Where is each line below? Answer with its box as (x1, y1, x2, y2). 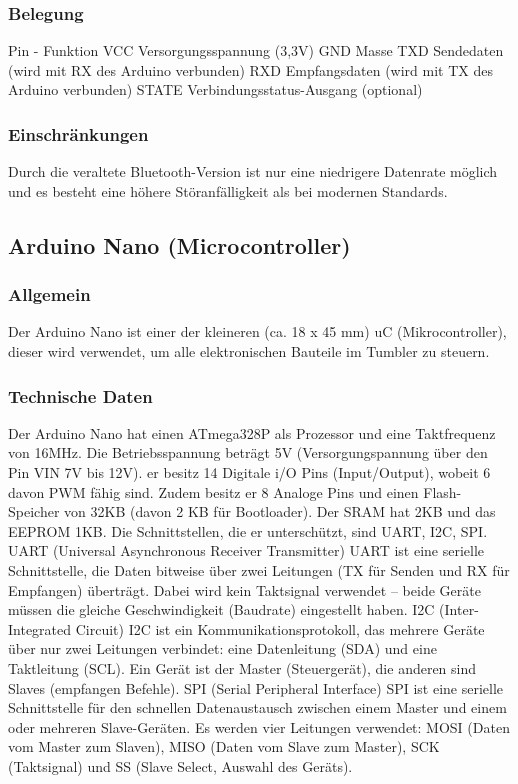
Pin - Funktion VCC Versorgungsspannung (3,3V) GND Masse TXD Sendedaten (8, 40, 504, 61)
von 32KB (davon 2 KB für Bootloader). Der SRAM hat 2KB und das (64, 501, 496, 522)
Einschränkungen (8, 121, 149, 146)
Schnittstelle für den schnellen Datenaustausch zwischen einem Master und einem (8, 697, 507, 718)
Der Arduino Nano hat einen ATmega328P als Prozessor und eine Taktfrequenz (8, 422, 496, 443)
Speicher (8, 501, 60, 522)
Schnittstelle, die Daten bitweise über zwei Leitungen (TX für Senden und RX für (8, 559, 510, 580)
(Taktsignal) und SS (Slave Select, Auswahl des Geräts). (8, 755, 353, 776)
